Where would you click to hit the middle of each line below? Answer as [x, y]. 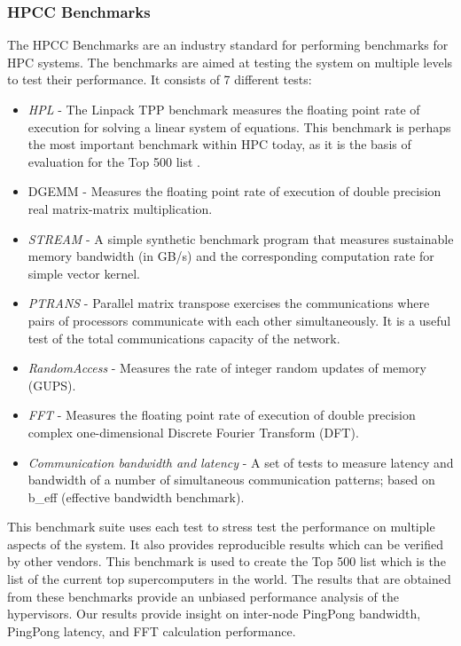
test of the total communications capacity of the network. [184, 338]
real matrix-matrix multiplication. [120, 208]
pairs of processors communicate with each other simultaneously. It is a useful [239, 320]
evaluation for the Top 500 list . [114, 161]
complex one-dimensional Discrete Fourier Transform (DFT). [193, 432]
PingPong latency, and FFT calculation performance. [152, 630]
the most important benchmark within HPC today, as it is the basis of [219, 144]
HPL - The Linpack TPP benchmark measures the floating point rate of [224, 109]
